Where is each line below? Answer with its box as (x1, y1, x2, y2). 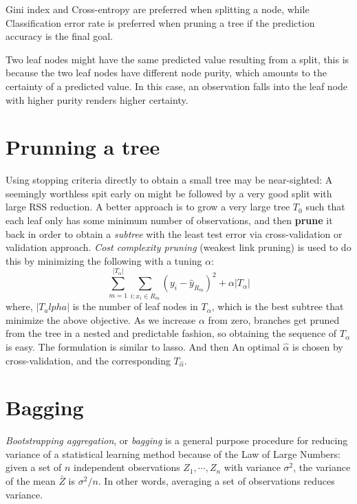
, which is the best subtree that (211, 299, 344, 314)
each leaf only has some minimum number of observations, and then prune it (6, 213, 333, 228)
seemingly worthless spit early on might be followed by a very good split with (6, 186, 332, 200)
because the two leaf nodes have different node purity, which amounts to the (6, 65, 327, 80)
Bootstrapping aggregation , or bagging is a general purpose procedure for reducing (6, 433, 348, 448)
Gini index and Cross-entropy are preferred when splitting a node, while (6, 2, 310, 16)
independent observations (74, 460, 180, 474)
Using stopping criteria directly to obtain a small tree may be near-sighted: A (6, 173, 333, 187)
